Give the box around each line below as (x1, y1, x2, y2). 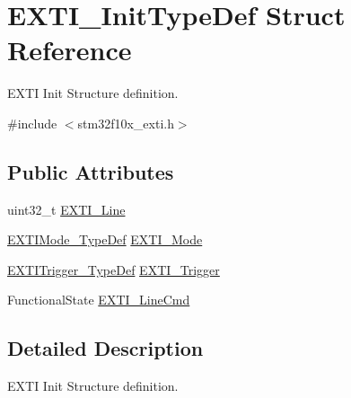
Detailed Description (7, 334, 204, 362)
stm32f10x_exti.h (77, 113, 174, 132)
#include (7, 113, 57, 132)
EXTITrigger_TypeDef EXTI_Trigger (7, 260, 220, 279)
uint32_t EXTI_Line (7, 199, 126, 218)
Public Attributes (7, 157, 174, 185)
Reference (7, 31, 132, 68)
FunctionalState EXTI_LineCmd (7, 290, 190, 309)
